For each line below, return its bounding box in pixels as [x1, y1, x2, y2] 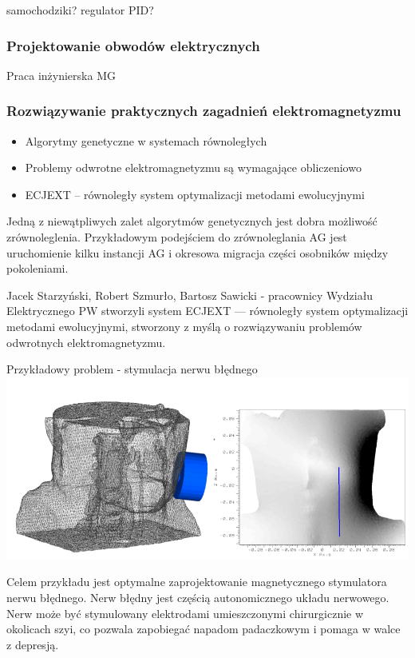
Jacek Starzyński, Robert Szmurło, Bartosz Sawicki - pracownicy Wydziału [6, 286, 373, 303]
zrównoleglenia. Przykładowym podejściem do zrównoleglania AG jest [6, 229, 347, 245]
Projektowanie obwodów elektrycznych [6, 35, 260, 55]
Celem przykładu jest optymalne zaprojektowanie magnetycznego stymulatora [6, 573, 387, 590]
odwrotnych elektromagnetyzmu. [6, 333, 166, 350]
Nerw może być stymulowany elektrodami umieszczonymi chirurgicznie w [6, 604, 364, 621]
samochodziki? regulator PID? [6, 2, 154, 18]
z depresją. [6, 636, 59, 652]
